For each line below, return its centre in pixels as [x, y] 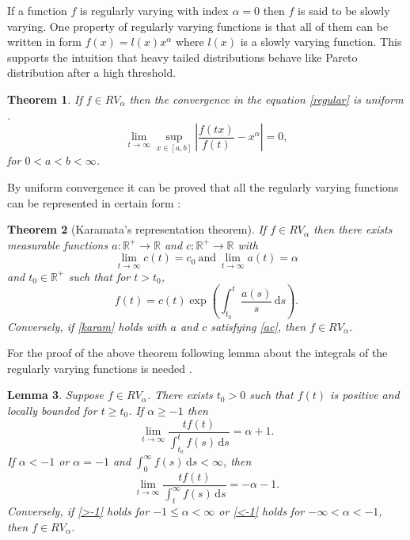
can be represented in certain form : [94, 202]
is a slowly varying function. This [321, 42]
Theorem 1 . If [45, 99]
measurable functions [58, 244]
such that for [99, 276]
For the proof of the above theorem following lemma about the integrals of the [197, 353]
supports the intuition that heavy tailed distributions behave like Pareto [182, 57]
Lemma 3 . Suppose [56, 395]
